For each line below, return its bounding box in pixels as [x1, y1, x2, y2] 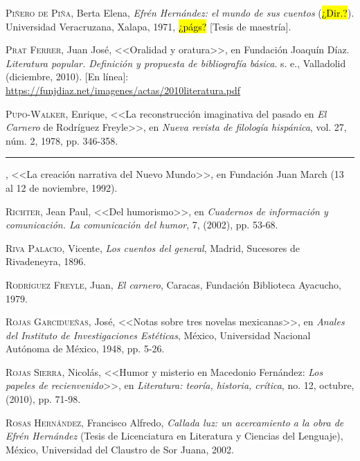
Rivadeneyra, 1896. [6, 254, 87, 269]
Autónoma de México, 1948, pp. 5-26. [6, 341, 165, 356]
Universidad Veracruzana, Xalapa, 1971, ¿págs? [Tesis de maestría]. [6, 19, 291, 33]
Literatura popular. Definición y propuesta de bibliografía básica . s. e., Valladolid [6, 55, 346, 70]
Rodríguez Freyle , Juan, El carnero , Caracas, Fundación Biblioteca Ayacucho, [6, 277, 341, 291]
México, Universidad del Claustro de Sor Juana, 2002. [6, 442, 234, 456]
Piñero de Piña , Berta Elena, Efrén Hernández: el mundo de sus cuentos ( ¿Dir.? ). [6, 6, 354, 19]
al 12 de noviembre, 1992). [6, 180, 118, 195]
